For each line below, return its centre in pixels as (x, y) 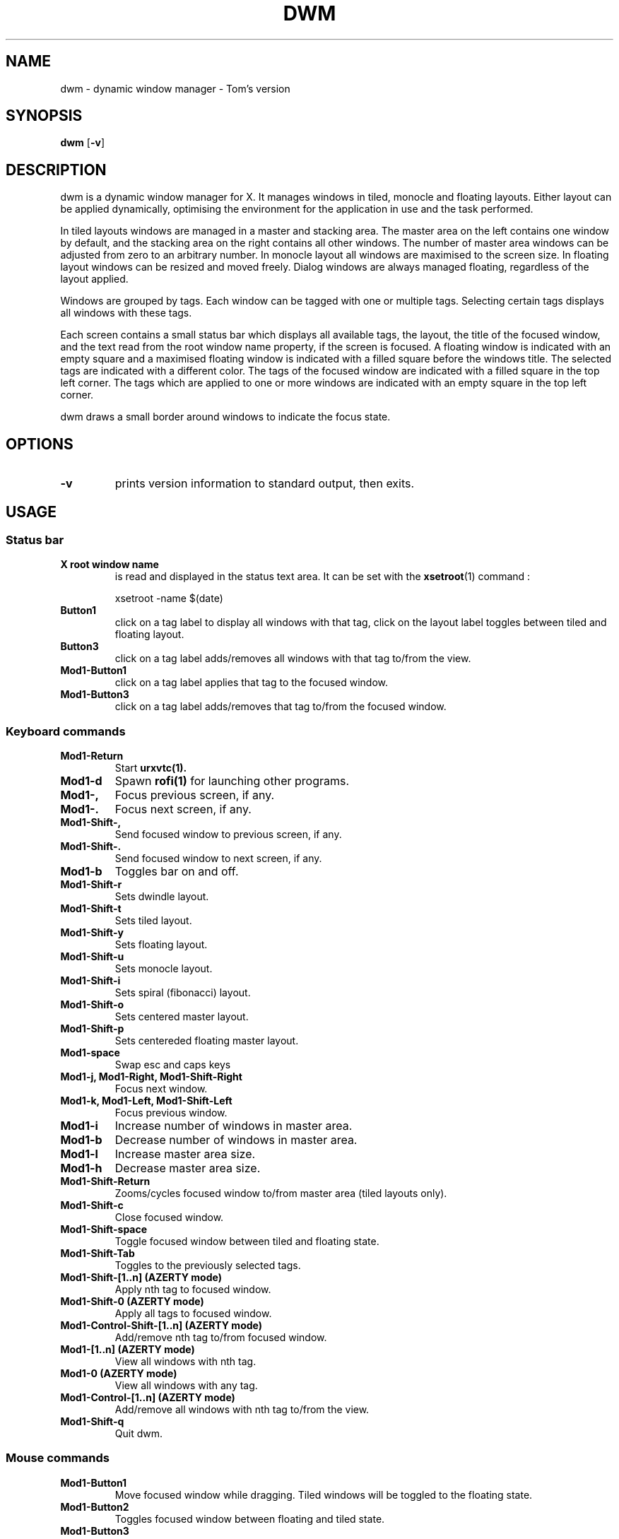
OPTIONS (40, 444)
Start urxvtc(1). (151, 768)
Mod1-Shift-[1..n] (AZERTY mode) (141, 1278)
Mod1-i (79, 1126)
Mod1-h (81, 1168)
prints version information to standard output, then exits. (265, 484)
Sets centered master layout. (182, 1017)
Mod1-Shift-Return (105, 1181)
